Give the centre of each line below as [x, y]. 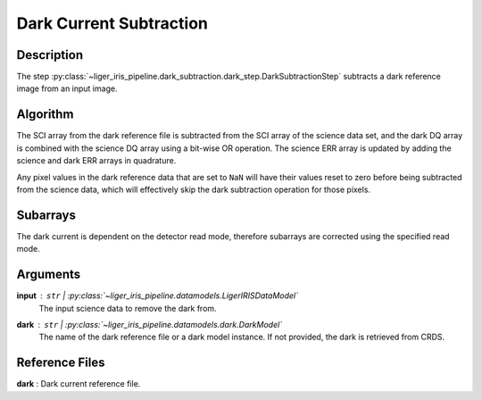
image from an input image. [67, 88]
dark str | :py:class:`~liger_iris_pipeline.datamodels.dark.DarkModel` [150, 324]
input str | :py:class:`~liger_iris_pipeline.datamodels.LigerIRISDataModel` [158, 296]
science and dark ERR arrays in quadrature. [96, 161]
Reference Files [61, 363]
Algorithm [45, 115]
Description [50, 55]
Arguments [49, 275]
